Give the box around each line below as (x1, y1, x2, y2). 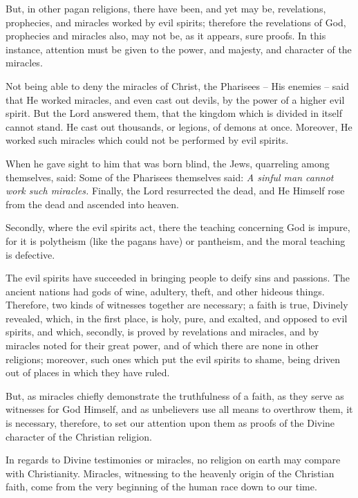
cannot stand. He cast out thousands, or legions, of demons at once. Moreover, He (6, 119, 352, 133)
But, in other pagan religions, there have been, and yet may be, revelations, (6, 1, 326, 15)
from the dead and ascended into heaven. (6, 196, 179, 211)
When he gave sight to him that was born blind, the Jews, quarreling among (6, 156, 330, 170)
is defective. (6, 247, 55, 261)
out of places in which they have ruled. (6, 365, 170, 380)
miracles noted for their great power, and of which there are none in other (6, 338, 319, 353)
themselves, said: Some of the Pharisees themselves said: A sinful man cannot (6, 169, 334, 184)
